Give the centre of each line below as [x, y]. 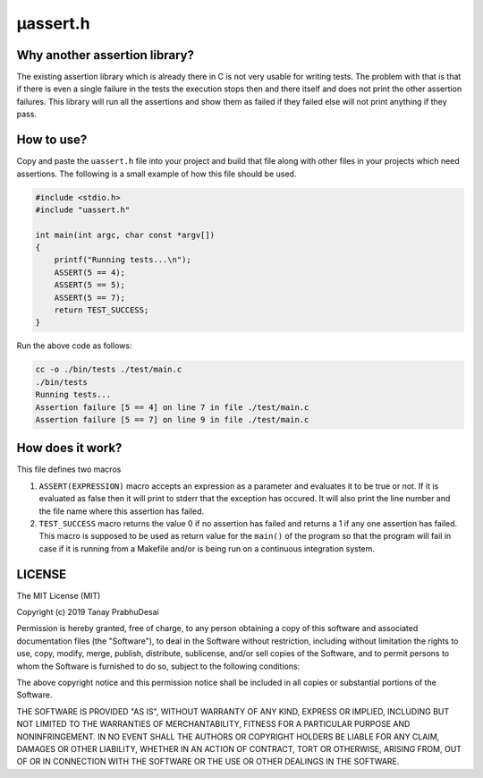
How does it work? [69, 448]
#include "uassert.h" [83, 209]
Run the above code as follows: [74, 346]
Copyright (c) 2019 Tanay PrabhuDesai [88, 612]
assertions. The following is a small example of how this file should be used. [157, 174]
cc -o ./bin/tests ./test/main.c [109, 370]
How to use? [52, 140]
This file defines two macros [69, 469]
